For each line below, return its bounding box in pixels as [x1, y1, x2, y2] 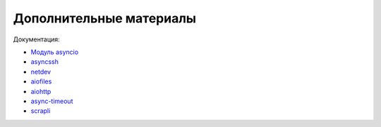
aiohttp [30, 87, 52, 95]
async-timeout [30, 97, 73, 105]
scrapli [30, 107, 51, 115]
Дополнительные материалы [13, 11, 197, 26]
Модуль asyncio [30, 48, 79, 56]
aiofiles [30, 77, 52, 86]
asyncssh [30, 58, 59, 66]
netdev [30, 67, 52, 76]
